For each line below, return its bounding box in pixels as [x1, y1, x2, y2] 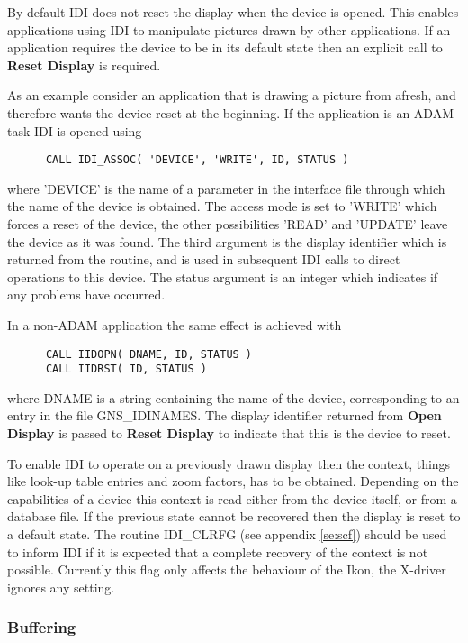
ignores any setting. [7, 577, 115, 596]
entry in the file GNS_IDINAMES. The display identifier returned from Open [7, 406, 442, 425]
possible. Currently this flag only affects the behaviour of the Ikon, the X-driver [7, 560, 446, 579]
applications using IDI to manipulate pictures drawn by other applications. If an [7, 20, 451, 39]
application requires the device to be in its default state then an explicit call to [7, 38, 443, 57]
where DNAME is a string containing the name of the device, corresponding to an [7, 388, 460, 407]
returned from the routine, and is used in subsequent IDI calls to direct [7, 250, 400, 269]
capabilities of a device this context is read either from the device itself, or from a [7, 489, 457, 508]
